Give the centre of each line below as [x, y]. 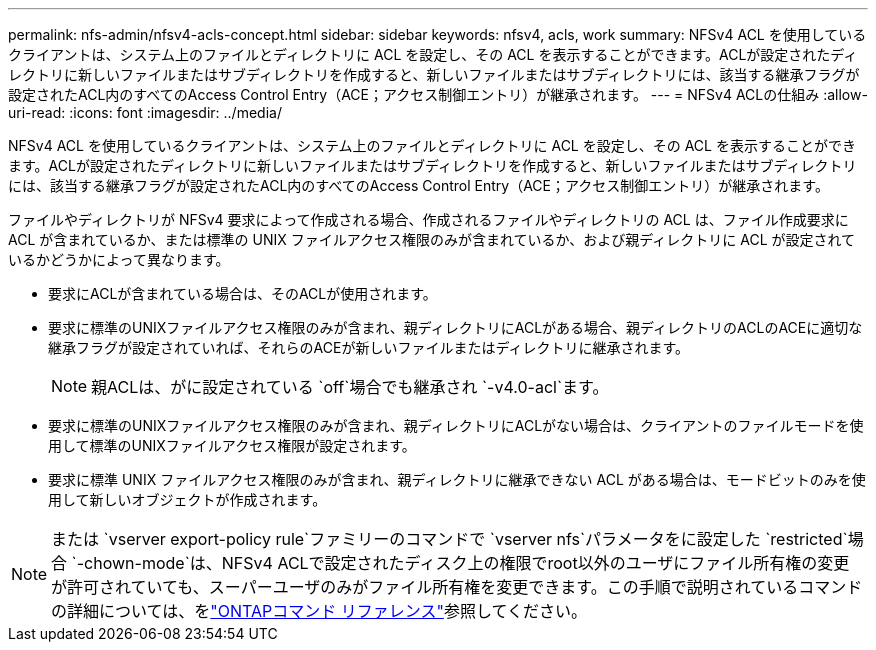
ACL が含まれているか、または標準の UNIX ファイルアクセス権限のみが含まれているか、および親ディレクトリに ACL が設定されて [432, 239]
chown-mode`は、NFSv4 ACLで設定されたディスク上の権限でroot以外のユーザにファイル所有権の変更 [467, 563]
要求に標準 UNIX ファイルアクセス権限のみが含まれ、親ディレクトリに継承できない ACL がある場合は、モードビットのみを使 [457, 479]
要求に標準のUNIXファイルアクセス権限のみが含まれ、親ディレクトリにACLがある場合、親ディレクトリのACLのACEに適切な [455, 327]
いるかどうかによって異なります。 [119, 259]
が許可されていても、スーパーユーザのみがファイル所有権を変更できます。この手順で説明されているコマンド [457, 587]
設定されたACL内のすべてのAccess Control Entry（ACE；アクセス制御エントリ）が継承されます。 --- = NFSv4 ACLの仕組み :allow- [438, 94]
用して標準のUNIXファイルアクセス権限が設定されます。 [232, 445]
